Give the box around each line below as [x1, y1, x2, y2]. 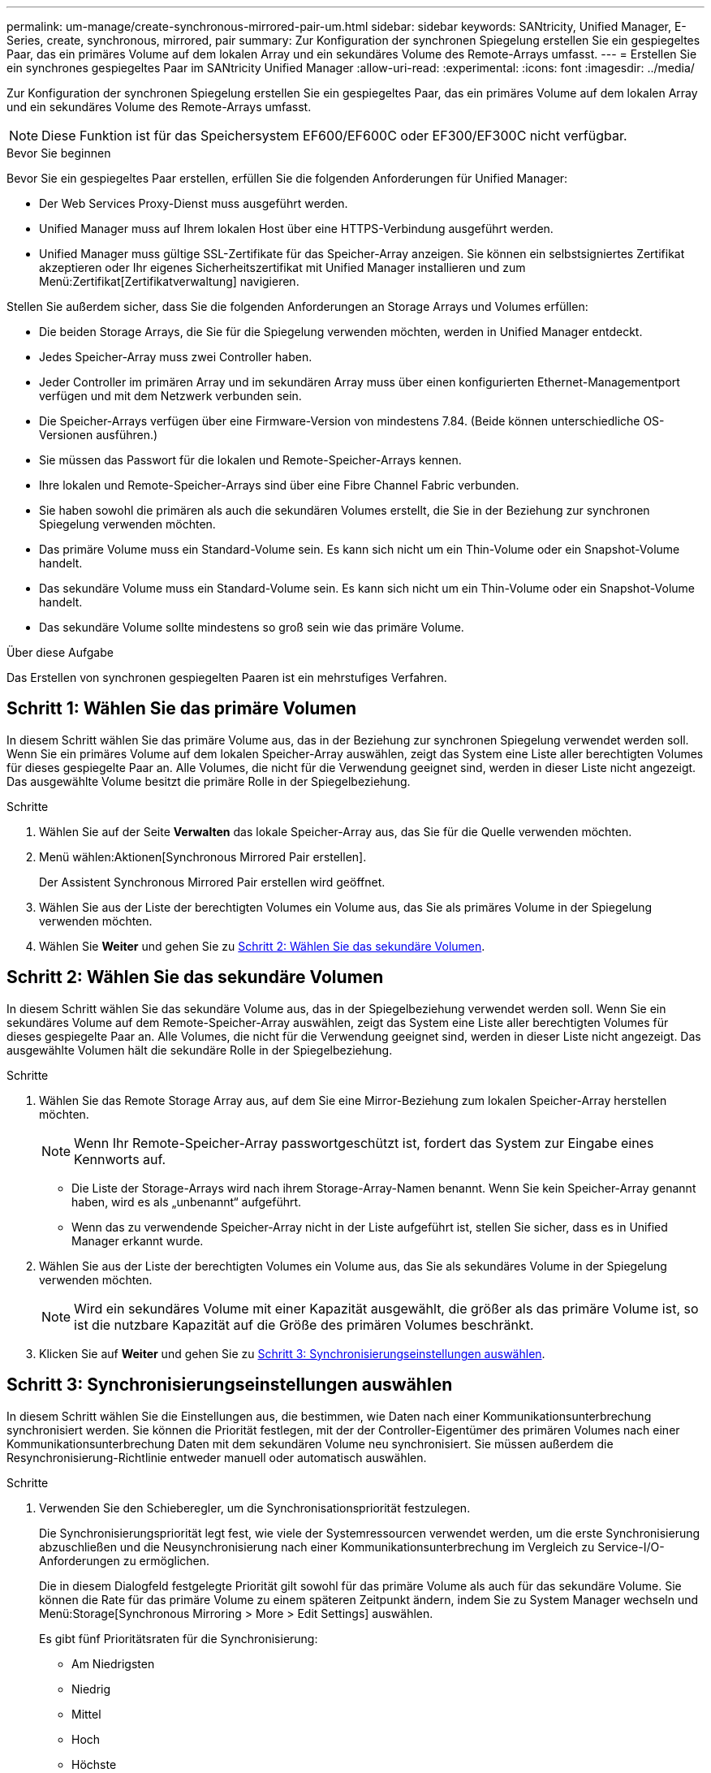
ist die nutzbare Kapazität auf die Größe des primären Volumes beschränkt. [74, 1316, 534, 1333]
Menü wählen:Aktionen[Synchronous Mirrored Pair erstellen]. [39, 849, 367, 864]
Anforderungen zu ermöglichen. [39, 1553, 210, 1568]
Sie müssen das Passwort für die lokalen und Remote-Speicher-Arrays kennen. [39, 453, 462, 467]
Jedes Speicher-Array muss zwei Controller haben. [39, 350, 312, 364]
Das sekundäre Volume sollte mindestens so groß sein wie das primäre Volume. [39, 620, 464, 634]
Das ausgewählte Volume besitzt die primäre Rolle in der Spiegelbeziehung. [6, 774, 411, 788]
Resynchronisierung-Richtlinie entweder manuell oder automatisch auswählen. [6, 1450, 427, 1465]
